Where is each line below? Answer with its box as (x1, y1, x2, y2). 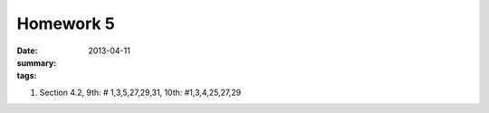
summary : (16, 57, 57, 68)
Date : (16, 45, 38, 56)
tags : (16, 71, 37, 81)
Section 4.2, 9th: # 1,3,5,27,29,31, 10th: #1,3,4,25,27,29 (39, 87, 242, 98)
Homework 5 (16, 14, 115, 33)
